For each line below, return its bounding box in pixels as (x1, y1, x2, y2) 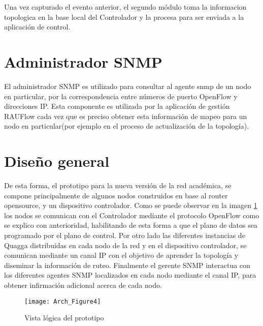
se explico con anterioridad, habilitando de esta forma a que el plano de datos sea (4, 220, 257, 230)
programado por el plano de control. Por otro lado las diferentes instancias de (4, 229, 245, 240)
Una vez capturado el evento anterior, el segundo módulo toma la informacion (4, 2, 247, 12)
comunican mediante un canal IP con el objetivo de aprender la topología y (4, 250, 239, 260)
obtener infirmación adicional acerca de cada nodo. (4, 279, 162, 290)
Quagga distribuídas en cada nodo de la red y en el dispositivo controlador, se (4, 240, 247, 250)
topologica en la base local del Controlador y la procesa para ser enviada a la (4, 11, 244, 22)
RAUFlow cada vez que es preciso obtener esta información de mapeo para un (4, 110, 247, 121)
